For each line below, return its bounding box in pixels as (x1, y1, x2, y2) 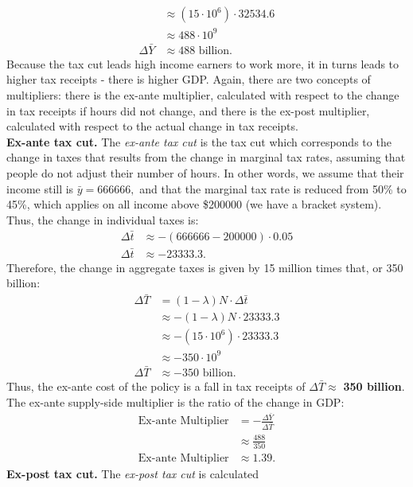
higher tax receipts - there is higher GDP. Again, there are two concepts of (6, 71, 371, 88)
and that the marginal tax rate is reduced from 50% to (139, 180, 407, 197)
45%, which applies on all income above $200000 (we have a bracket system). (6, 196, 382, 212)
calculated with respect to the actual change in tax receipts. (6, 118, 298, 134)
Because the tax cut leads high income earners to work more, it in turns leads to (6, 55, 399, 72)
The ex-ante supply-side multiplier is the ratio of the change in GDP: (6, 393, 345, 410)
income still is (6, 180, 74, 197)
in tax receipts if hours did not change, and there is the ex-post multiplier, (6, 102, 370, 119)
